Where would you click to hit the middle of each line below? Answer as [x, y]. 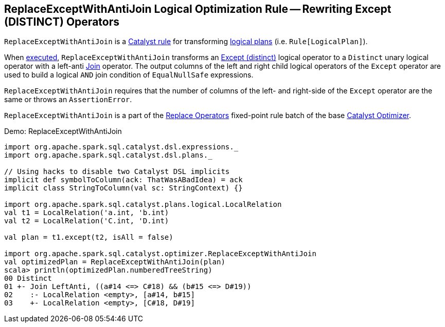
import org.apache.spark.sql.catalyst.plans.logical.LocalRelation [143, 205]
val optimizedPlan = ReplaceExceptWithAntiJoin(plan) [115, 262]
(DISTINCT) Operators [62, 22]
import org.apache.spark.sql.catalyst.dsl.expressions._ [121, 147]
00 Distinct [28, 278]
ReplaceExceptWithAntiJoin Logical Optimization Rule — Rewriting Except [198, 9]
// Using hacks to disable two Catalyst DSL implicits [117, 172]
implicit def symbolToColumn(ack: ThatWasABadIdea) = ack [123, 180]
